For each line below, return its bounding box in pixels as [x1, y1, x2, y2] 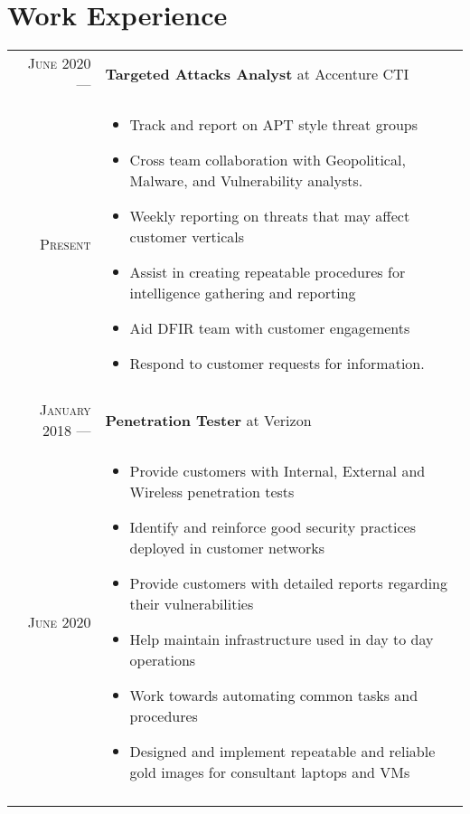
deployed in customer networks [129, 537, 324, 559]
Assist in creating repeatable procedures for [129, 261, 406, 283]
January [39, 399, 91, 421]
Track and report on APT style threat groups [129, 114, 418, 136]
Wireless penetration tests [129, 481, 295, 503]
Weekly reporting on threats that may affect [129, 205, 410, 227]
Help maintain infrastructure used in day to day [129, 629, 434, 650]
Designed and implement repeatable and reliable [129, 741, 436, 762]
